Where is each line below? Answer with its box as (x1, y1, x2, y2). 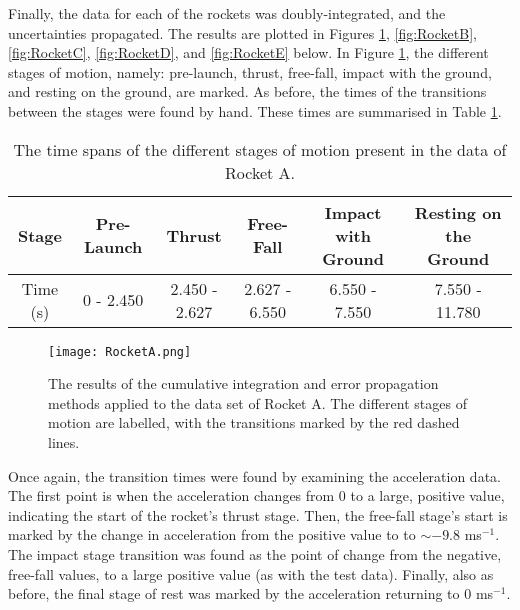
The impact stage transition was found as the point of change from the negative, (8, 543, 502, 564)
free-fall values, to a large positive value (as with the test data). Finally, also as (8, 563, 494, 584)
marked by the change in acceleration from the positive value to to (8, 524, 416, 545)
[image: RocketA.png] (48, 344, 192, 359)
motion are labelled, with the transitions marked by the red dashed (48, 412, 460, 433)
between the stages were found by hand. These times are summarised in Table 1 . (8, 100, 502, 121)
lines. (48, 432, 80, 452)
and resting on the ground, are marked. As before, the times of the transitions (8, 81, 487, 102)
